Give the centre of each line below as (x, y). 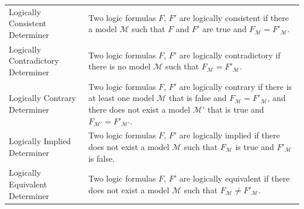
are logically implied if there (229, 135)
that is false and (198, 98)
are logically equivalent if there (234, 178)
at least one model (121, 98)
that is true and (236, 109)
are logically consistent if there (234, 17)
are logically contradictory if (230, 55)
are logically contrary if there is (236, 86)
